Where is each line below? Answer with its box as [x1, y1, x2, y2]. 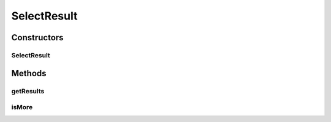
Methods [11, 68, 47, 79]
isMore [11, 103, 33, 112]
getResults [11, 87, 45, 95]
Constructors [11, 32, 64, 43]
